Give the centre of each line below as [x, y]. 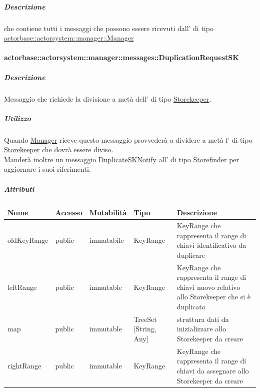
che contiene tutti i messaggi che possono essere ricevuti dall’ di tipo [109, 28]
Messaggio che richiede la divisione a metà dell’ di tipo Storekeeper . [108, 98]
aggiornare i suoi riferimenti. [47, 169]
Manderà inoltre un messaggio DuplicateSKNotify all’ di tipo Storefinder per [122, 159]
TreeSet [145, 319]
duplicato [191, 306]
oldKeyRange [28, 240]
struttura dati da [203, 319]
